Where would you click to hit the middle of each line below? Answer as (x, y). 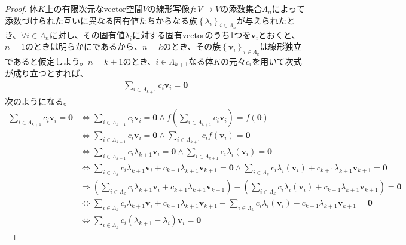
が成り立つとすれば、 (47, 73)
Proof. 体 (22, 8)
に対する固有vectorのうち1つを (192, 34)
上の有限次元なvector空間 (94, 8)
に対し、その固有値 (87, 34)
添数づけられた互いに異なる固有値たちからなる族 (101, 20)
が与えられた (262, 20)
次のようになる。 (38, 101)
